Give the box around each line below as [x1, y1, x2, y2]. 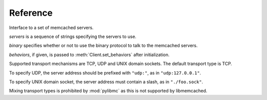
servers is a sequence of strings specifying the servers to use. [9, 33, 136, 39]
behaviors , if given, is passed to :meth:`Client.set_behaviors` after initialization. [9, 52, 170, 58]
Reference [9, 7, 53, 18]
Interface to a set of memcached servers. [9, 25, 94, 31]
